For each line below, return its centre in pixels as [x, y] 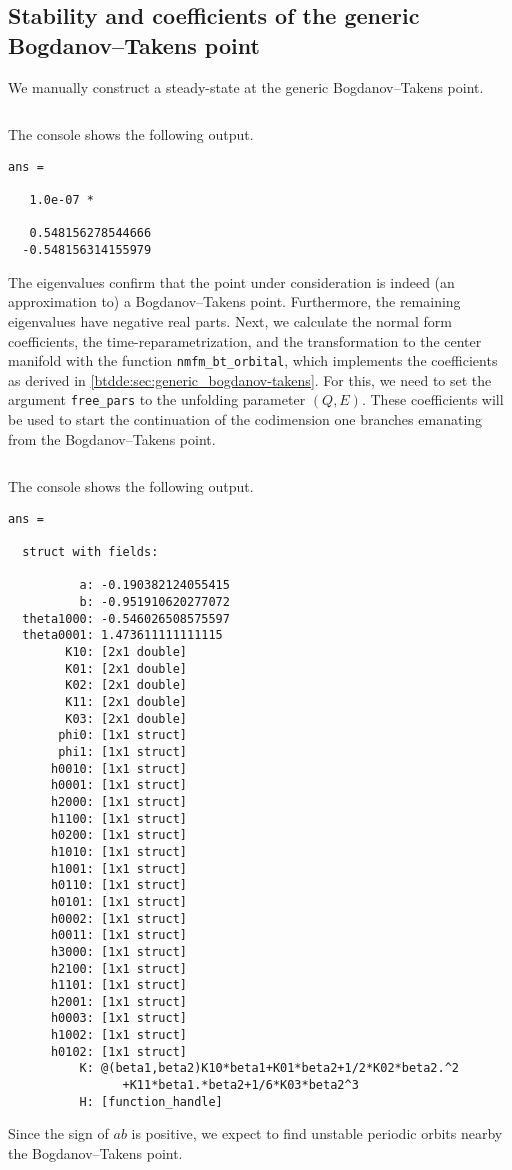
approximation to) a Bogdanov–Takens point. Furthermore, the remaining [234, 301]
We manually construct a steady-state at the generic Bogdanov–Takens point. [246, 86]
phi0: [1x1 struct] [122, 735]
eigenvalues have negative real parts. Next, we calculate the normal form [230, 320]
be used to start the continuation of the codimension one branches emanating [245, 419]
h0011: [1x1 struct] [118, 935]
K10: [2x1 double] [126, 652]
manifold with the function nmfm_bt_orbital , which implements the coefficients [253, 360]
